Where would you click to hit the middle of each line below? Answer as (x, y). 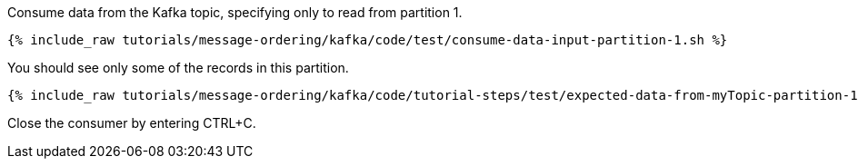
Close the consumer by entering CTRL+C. (132, 123)
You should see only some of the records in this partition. (178, 68)
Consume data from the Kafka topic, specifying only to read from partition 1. (235, 12)
